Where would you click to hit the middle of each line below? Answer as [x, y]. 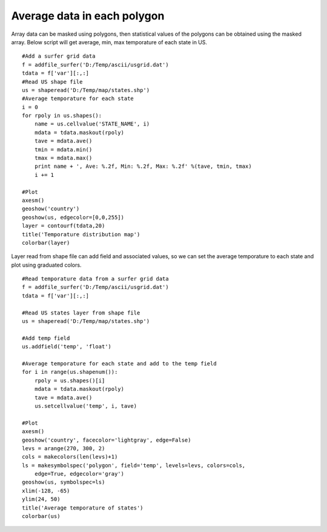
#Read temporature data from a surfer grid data [95, 279]
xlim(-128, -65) [46, 490]
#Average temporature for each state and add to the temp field [120, 364]
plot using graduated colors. [46, 265]
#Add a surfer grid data [59, 56]
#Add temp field [46, 338]
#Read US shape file [52, 81]
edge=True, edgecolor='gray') [79, 474]
